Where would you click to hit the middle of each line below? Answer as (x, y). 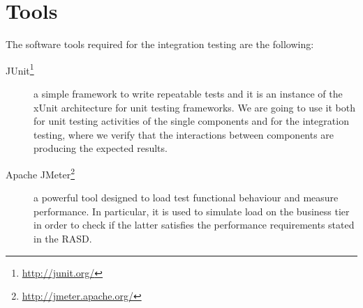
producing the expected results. (101, 148)
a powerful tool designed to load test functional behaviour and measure (186, 198)
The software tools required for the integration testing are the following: (160, 44)
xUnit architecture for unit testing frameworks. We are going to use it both (194, 107)
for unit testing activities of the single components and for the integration (191, 121)
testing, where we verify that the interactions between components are (184, 134)
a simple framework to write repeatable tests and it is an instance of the (188, 93)
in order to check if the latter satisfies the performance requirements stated (194, 225)
